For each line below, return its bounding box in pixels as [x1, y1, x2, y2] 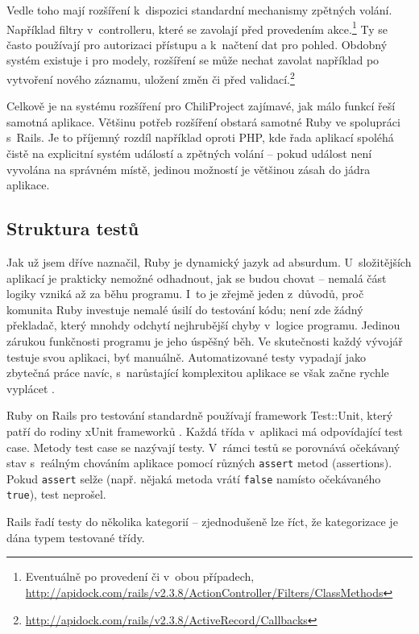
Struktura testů [6, 216, 139, 241]
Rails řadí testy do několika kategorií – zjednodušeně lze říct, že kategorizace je [6, 513, 398, 530]
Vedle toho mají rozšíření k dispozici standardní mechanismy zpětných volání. [6, 2, 392, 18]
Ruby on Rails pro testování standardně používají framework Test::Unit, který [6, 407, 393, 424]
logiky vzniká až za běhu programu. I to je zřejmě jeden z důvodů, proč [6, 285, 364, 302]
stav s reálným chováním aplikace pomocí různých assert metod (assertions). [6, 454, 392, 471]
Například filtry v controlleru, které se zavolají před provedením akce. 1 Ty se [6, 18, 388, 37]
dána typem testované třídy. [6, 528, 145, 545]
